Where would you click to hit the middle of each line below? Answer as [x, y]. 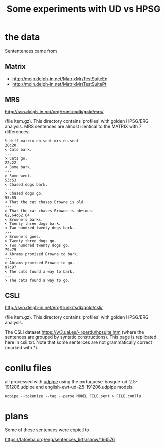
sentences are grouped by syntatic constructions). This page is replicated [81, 337]
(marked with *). [22, 348]
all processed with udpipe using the [42, 382]
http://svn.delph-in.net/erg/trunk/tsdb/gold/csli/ [54, 308]
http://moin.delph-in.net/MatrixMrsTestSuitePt [59, 84]
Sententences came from [31, 51]
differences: [17, 132]
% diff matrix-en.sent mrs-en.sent [42, 141]
